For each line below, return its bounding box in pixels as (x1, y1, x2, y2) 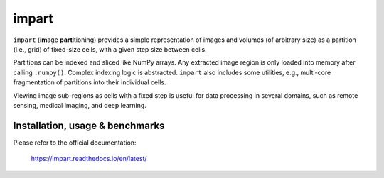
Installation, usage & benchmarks (13, 119, 165, 131)
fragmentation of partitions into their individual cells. (13, 78, 166, 87)
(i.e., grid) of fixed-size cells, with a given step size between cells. (13, 45, 207, 53)
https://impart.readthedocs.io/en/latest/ (31, 155, 147, 163)
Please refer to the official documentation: (13, 138, 137, 147)
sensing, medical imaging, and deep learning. (13, 101, 147, 109)
